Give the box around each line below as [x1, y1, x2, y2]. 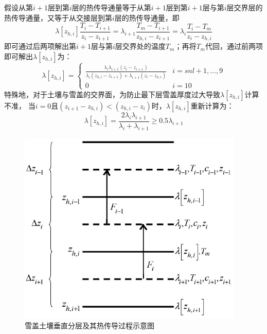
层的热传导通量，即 [114, 12, 180, 23]
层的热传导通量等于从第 [72, 2, 151, 12]
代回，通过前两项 [205, 41, 263, 51]
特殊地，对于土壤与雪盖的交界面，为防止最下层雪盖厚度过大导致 [4, 89, 220, 99]
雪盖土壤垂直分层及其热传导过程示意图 [25, 320, 154, 331]
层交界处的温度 [115, 41, 166, 51]
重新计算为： [190, 100, 234, 111]
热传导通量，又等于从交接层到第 [4, 12, 112, 23]
